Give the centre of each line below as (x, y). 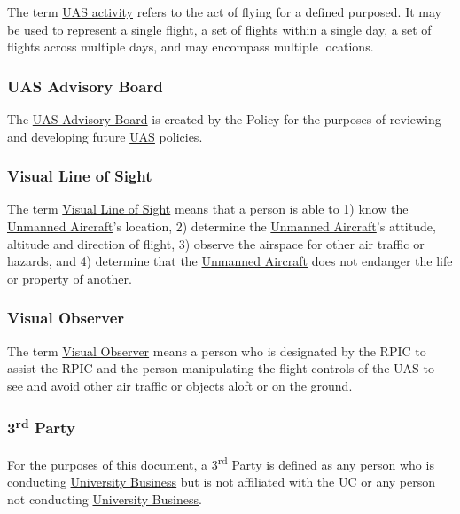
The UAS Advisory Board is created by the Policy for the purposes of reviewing (224, 119)
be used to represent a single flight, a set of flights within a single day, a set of (219, 29)
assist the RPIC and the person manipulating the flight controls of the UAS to (221, 368)
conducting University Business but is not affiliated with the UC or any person (222, 482)
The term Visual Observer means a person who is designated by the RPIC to (217, 350)
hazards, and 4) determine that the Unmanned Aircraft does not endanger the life (230, 261)
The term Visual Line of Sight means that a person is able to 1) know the (208, 209)
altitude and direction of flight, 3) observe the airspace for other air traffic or (216, 243)
